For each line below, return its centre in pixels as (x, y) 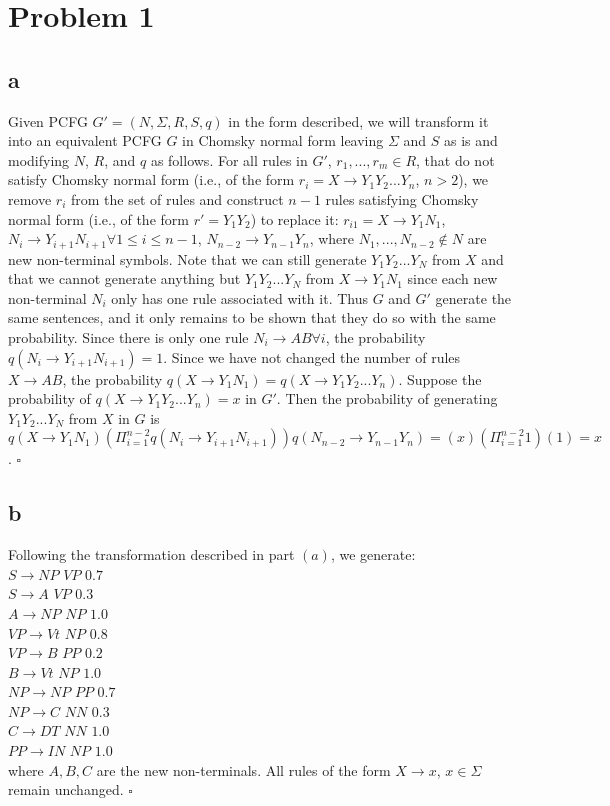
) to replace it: (294, 218)
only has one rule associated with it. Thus (239, 297)
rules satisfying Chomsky (402, 198)
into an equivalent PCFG (85, 140)
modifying (39, 159)
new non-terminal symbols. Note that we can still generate (187, 258)
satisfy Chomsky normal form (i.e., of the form (151, 179)
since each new (452, 278)
